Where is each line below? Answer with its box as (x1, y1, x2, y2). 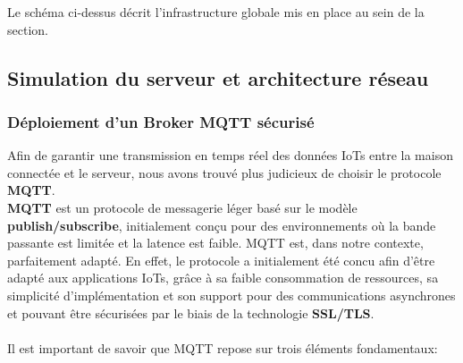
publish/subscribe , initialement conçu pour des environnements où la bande (7, 215, 436, 234)
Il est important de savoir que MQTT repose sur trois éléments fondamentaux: (7, 338, 438, 357)
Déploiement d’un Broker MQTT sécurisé (7, 110, 315, 132)
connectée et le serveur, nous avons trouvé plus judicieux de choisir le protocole (7, 163, 442, 181)
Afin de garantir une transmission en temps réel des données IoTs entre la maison (7, 146, 453, 165)
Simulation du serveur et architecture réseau (7, 63, 429, 91)
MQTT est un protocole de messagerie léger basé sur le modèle (7, 198, 358, 216)
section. (7, 20, 48, 38)
